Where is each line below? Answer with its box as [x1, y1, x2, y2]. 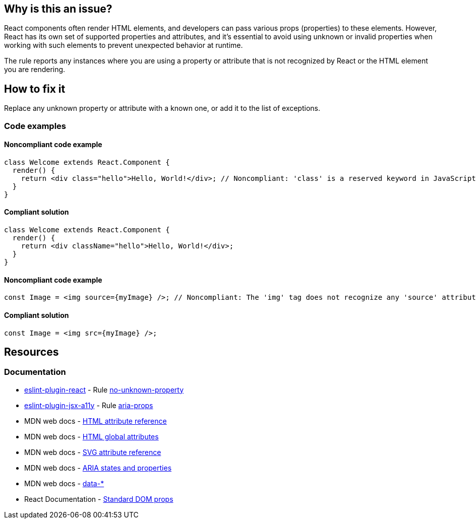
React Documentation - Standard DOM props [24, 494, 173, 503]
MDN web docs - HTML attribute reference [24, 416, 167, 425]
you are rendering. [4, 65, 66, 74]
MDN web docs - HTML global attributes [24, 432, 159, 441]
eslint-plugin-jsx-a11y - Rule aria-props [24, 401, 153, 410]
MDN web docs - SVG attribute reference [24, 447, 161, 456]
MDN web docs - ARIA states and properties [24, 463, 172, 472]
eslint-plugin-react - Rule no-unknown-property [24, 385, 184, 394]
